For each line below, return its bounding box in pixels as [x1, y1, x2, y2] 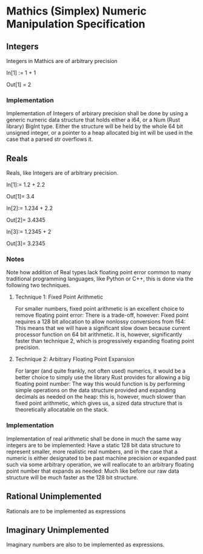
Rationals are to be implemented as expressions [6, 507, 126, 515]
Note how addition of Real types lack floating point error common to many [6, 269, 191, 276]
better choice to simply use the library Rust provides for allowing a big [15, 374, 190, 381]
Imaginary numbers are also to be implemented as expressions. [6, 541, 165, 549]
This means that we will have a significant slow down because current [15, 325, 190, 332]
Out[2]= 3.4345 [6, 217, 45, 224]
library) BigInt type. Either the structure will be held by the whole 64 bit [6, 123, 183, 130]
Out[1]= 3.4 [6, 193, 35, 200]
